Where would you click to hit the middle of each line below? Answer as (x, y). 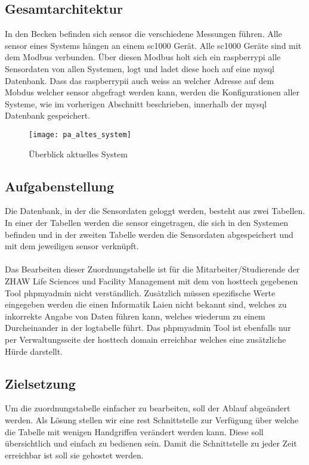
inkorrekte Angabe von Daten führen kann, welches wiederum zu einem (135, 316)
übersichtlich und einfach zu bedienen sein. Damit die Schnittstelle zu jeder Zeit (151, 443)
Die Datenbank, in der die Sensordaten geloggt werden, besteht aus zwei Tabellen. (155, 211)
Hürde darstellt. (34, 351)
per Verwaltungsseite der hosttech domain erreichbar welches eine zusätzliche (146, 339)
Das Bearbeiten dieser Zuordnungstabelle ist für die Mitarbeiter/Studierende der (152, 269)
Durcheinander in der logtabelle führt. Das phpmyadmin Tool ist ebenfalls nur (148, 328)
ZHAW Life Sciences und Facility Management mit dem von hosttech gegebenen (152, 280)
